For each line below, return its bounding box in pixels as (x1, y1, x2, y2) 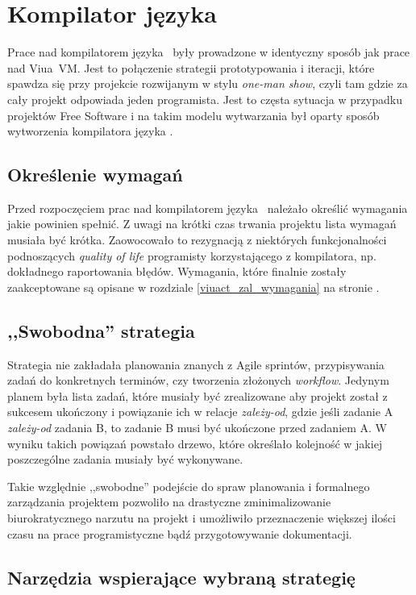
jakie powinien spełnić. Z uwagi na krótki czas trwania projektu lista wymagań (7, 215, 397, 232)
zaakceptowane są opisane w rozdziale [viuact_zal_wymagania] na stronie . (7, 278, 380, 295)
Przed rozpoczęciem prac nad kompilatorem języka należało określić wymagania (7, 199, 408, 216)
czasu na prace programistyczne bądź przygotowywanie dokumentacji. (7, 525, 352, 542)
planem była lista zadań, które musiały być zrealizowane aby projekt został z (7, 387, 388, 404)
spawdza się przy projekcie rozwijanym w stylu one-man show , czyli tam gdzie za (7, 75, 408, 92)
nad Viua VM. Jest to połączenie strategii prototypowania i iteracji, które (7, 59, 375, 76)
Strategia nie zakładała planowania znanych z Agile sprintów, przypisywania (7, 356, 385, 372)
